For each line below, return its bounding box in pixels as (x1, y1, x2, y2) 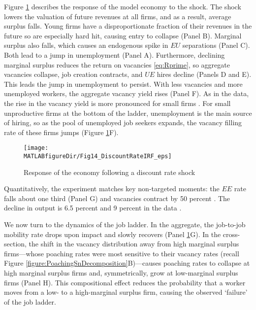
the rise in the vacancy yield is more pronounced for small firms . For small (4, 98, 231, 108)
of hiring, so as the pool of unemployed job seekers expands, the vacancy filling (4, 117, 242, 128)
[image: (24, 144, 49, 152)
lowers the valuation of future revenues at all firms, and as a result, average (4, 11, 231, 21)
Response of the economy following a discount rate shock (24, 167, 195, 177)
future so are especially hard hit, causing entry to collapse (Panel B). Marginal (4, 30, 242, 40)
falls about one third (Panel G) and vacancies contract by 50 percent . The (4, 193, 230, 203)
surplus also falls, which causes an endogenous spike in (4, 40, 168, 50)
